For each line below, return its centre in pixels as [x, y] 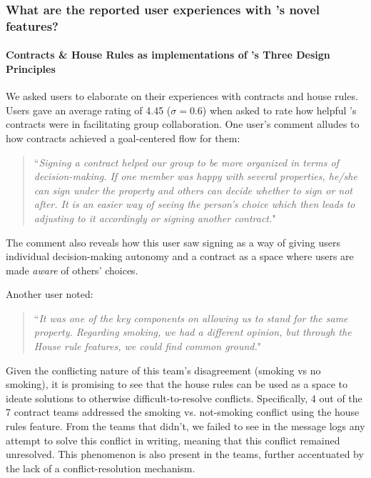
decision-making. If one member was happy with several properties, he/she [195, 176]
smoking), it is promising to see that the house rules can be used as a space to [177, 384]
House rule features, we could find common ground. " [148, 346]
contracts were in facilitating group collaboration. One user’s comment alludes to [183, 124]
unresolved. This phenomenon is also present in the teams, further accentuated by [185, 454]
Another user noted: [50, 294]
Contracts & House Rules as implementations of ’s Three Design [168, 55]
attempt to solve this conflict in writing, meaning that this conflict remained [173, 440]
